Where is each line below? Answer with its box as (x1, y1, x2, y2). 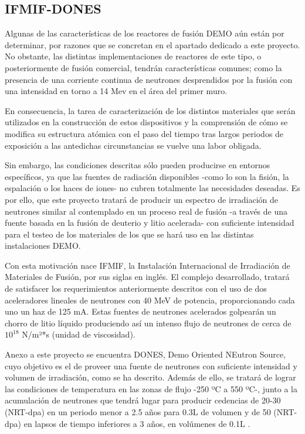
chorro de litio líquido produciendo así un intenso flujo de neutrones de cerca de (5, 316, 292, 329)
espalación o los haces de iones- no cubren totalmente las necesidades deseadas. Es (5, 182, 300, 194)
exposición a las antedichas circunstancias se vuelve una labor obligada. (5, 139, 262, 151)
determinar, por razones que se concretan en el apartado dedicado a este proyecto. (5, 38, 300, 51)
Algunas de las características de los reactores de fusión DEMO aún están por (5, 27, 284, 39)
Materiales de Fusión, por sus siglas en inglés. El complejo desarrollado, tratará (5, 271, 290, 283)
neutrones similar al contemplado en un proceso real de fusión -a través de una (5, 205, 288, 217)
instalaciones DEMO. (5, 239, 81, 252)
